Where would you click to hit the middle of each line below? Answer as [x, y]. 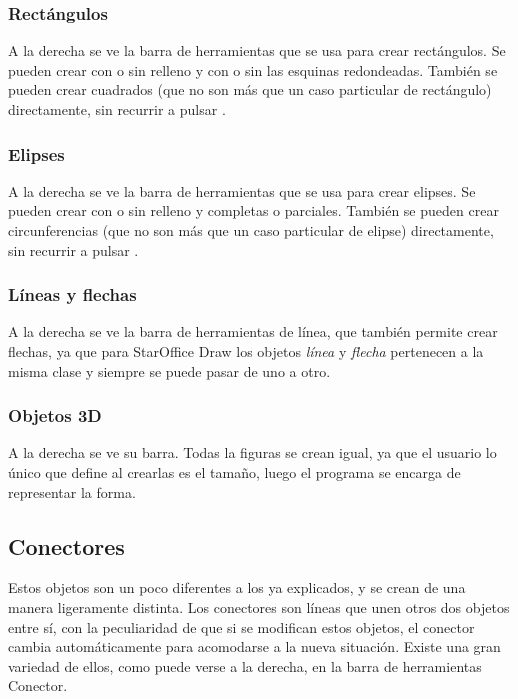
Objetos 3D [55, 415]
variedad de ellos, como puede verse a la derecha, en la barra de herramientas [245, 665]
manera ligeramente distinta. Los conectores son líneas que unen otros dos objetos [259, 606]
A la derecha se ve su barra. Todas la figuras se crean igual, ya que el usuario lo [252, 452]
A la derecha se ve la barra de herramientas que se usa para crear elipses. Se [242, 190]
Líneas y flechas [72, 294]
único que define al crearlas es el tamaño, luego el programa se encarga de [234, 472]
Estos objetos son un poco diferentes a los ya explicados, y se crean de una [237, 587]
